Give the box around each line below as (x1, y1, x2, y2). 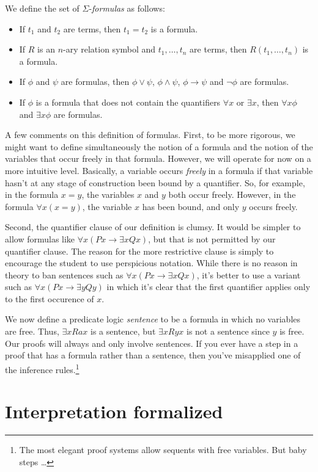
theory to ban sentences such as (5, 268, 124, 281)
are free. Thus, (5, 325, 59, 338)
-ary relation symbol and (63, 43, 156, 56)
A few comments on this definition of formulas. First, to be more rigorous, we (5, 128, 295, 141)
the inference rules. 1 (5, 361, 79, 376)
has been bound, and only (142, 200, 240, 212)
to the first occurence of (5, 292, 94, 305)
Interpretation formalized (5, 399, 223, 424)
